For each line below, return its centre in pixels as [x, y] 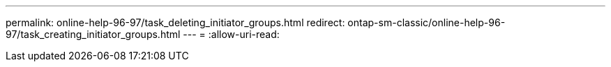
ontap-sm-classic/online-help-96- [427, 22]
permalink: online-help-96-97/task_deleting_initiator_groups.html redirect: [175, 22]
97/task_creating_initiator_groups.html [93, 34]
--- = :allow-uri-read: [231, 34]
